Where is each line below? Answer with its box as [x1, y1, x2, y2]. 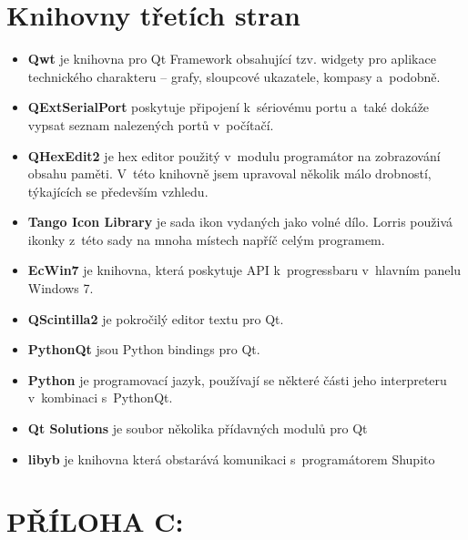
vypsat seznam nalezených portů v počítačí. [27, 115, 274, 134]
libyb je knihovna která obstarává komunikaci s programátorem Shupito [27, 449, 435, 468]
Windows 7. [27, 279, 94, 298]
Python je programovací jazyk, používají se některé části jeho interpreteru [27, 370, 447, 389]
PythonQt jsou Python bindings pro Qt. [27, 340, 260, 359]
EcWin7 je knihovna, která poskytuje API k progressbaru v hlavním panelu [27, 260, 462, 280]
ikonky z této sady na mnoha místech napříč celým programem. [27, 229, 385, 249]
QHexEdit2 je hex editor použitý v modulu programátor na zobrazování [27, 146, 441, 165]
